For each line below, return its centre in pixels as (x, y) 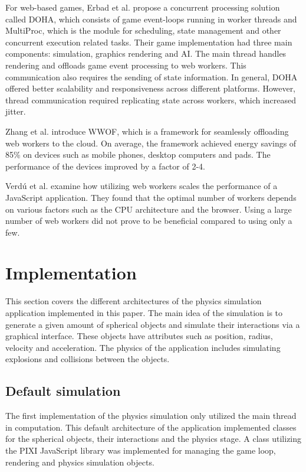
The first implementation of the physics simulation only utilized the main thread (151, 416)
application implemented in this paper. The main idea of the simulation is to (144, 313)
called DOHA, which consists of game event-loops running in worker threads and (151, 19)
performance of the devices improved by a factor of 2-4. (105, 166)
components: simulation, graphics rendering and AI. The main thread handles (146, 53)
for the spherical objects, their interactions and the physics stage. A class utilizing (154, 439)
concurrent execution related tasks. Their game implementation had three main (149, 42)
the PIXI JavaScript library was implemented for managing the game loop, (141, 450)
